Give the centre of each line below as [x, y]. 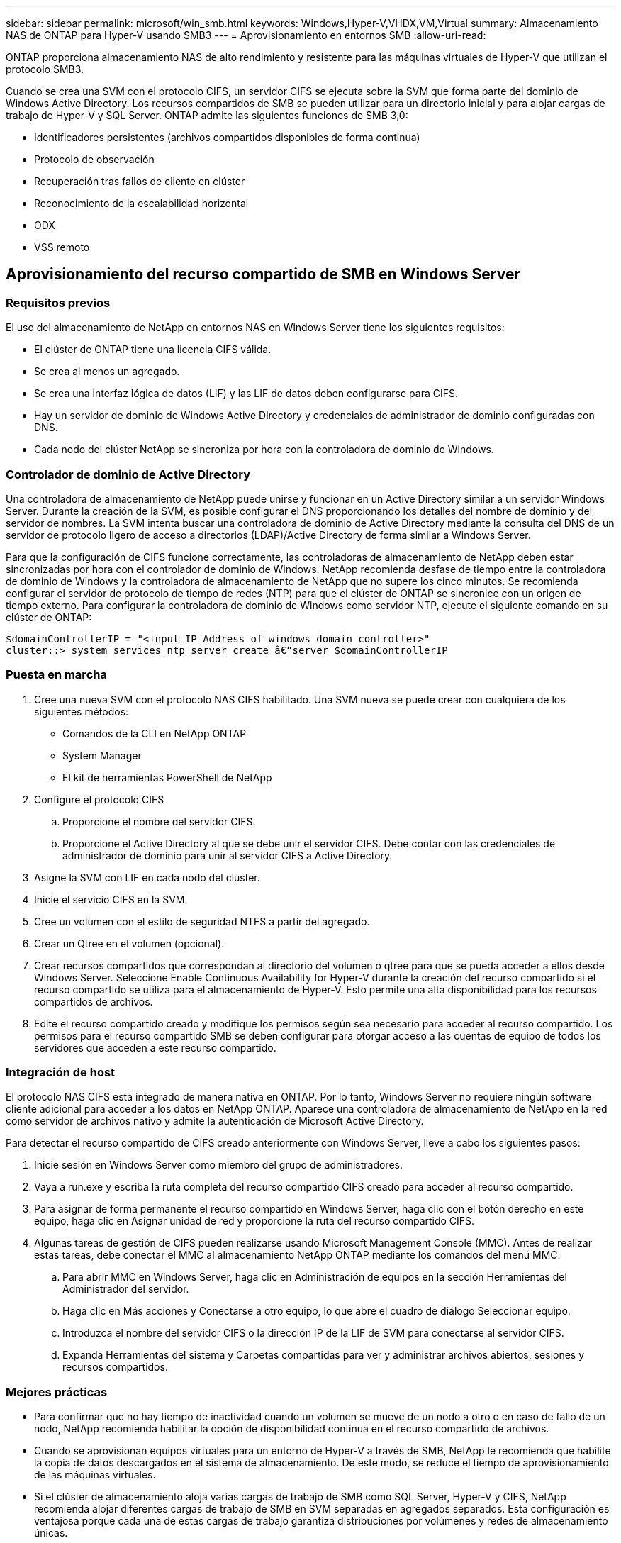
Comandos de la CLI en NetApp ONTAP [155, 733]
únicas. [51, 1533]
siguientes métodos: [82, 711]
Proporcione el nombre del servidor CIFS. [159, 821]
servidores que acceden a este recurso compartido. [155, 1047]
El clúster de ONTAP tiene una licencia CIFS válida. [153, 350]
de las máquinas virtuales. [95, 1475]
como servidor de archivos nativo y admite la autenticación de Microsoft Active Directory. [215, 1121]
